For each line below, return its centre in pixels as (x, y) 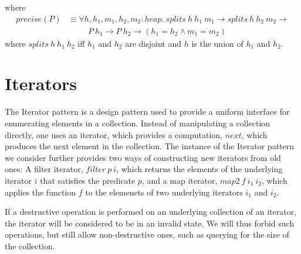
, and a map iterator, (180, 180)
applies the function (40, 192)
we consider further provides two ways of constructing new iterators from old (143, 157)
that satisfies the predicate (88, 180)
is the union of (217, 43)
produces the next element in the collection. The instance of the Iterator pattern (150, 146)
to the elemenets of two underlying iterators (164, 192)
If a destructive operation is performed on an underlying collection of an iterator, (151, 212)
